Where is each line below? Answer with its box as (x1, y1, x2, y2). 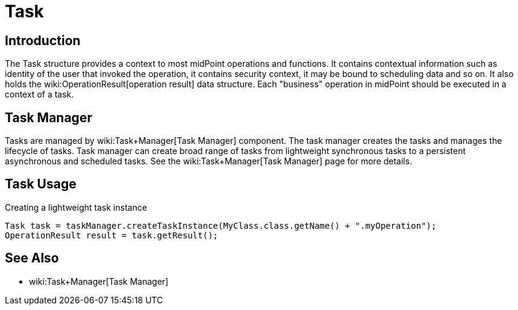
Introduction (5, 33, 81, 48)
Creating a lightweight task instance (5, 202, 148, 212)
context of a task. (5, 89, 74, 100)
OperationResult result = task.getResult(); (5, 230, 219, 240)
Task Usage (5, 176, 76, 192)
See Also (5, 250, 59, 266)
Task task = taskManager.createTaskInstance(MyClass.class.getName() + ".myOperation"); (5, 220, 437, 231)
